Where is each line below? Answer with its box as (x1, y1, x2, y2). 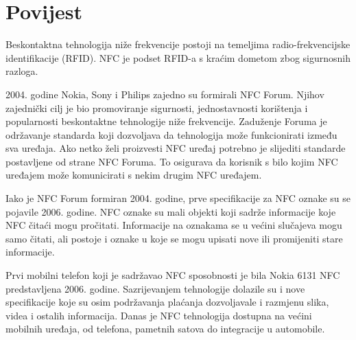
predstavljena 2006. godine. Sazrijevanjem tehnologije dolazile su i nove (5, 281, 305, 295)
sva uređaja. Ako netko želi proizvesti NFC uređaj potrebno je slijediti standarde (5, 141, 346, 155)
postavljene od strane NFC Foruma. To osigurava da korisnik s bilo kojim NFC (5, 154, 338, 168)
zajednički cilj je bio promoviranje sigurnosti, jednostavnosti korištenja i (5, 100, 308, 115)
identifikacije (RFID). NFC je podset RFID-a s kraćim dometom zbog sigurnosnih (5, 50, 351, 65)
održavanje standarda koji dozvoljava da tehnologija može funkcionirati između (5, 127, 337, 141)
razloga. (5, 64, 38, 78)
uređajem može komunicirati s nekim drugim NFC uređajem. (5, 168, 262, 182)
